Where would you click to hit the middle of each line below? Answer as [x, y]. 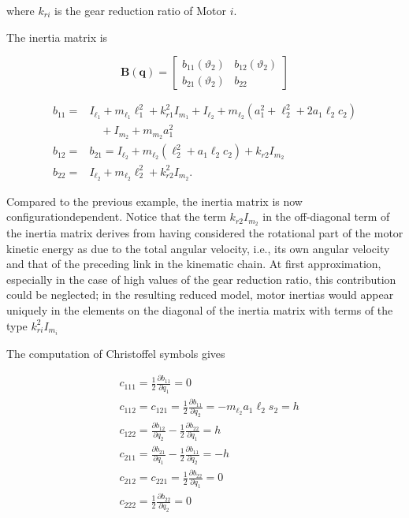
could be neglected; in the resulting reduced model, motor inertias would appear [200, 294]
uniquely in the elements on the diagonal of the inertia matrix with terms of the [200, 310]
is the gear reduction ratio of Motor [141, 10]
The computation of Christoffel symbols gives [116, 353]
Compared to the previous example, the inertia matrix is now [154, 201]
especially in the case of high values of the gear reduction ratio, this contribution [201, 279]
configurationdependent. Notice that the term [116, 216]
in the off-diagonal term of [326, 216]
